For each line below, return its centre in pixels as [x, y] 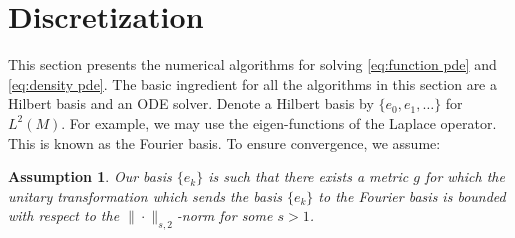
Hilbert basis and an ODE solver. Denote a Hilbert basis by [191, 103]
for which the [464, 176]
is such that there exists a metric [308, 176]
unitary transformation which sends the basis [145, 195]
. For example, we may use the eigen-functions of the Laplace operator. [279, 122]
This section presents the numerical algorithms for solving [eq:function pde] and [252, 64]
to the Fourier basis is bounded [412, 195]
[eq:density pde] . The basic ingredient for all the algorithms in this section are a [252, 83]
